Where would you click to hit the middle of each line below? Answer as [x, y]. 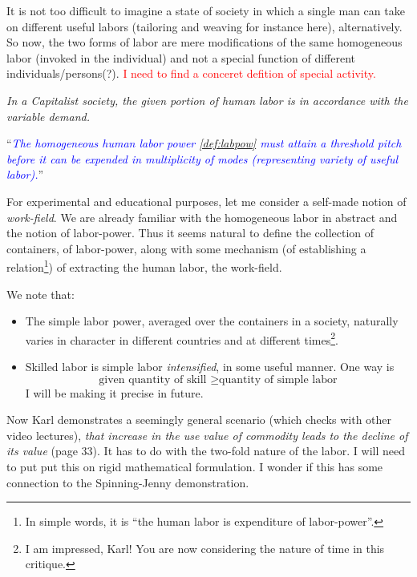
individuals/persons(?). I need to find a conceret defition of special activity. [191, 73]
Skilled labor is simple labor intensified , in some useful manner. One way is [210, 366]
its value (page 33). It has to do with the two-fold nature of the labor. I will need [206, 451]
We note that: [40, 294]
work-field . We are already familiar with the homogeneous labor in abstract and [202, 217]
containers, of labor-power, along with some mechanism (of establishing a [186, 248]
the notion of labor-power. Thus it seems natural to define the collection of [190, 233]
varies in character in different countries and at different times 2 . [182, 338]
